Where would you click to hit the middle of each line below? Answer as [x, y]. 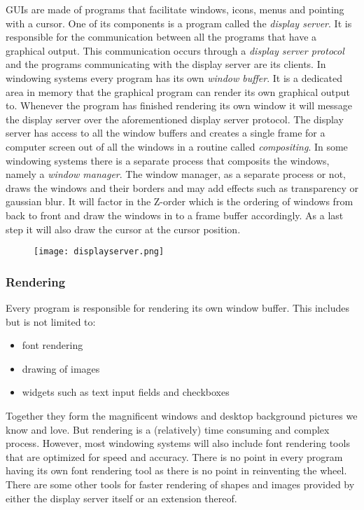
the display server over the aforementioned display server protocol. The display [175, 119]
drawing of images [61, 368]
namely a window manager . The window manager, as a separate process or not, [176, 174]
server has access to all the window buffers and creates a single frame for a [166, 133]
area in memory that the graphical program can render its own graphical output [178, 91]
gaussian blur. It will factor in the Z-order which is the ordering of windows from [180, 201]
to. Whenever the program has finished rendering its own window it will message [179, 105]
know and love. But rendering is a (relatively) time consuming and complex [168, 429]
